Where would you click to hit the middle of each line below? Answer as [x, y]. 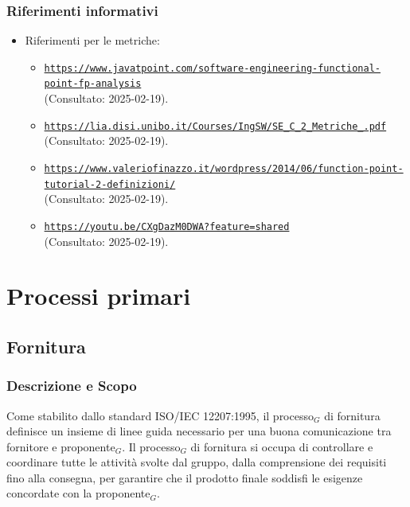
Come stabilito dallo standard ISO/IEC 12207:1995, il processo [160, 415]
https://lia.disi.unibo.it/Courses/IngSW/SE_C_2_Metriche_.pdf [215, 126]
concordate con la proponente [78, 493]
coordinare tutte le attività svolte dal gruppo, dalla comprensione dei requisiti [197, 462]
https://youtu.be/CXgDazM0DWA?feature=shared [167, 226]
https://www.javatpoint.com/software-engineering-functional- [212, 68]
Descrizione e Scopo [72, 386]
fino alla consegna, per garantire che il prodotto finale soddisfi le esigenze [185, 477]
